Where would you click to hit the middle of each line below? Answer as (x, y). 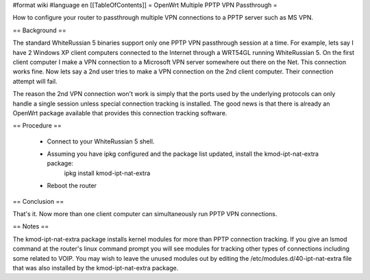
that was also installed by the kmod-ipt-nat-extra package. (96, 268)
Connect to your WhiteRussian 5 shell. (101, 141)
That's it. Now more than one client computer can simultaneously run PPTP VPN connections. (145, 214)
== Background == (39, 30)
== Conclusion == (38, 201)
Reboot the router (72, 186)
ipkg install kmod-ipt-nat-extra (107, 173)
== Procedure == (37, 126)
